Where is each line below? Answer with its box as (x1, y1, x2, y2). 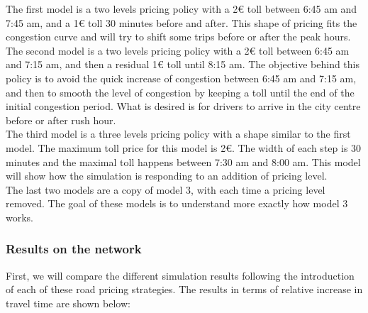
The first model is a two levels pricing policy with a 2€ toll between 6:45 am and (6, 1, 357, 16)
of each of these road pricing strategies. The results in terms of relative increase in (6, 282, 363, 297)
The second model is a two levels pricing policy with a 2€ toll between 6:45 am (6, 43, 350, 57)
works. (6, 209, 34, 224)
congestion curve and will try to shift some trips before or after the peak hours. (6, 29, 351, 44)
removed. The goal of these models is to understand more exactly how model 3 (6, 196, 348, 211)
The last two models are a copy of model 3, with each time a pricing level (6, 182, 325, 197)
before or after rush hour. (6, 112, 116, 127)
